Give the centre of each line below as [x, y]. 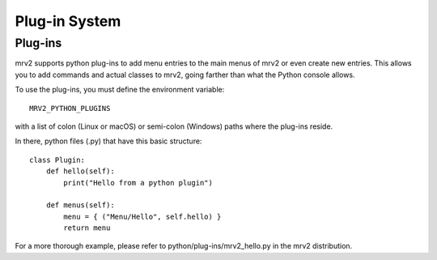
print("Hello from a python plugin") [138, 183]
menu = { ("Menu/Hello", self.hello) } [142, 216]
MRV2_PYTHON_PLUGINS [70, 108]
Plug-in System [68, 21]
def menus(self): [80, 205]
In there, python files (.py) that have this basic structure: [108, 141]
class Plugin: [57, 160]
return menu [87, 228]
